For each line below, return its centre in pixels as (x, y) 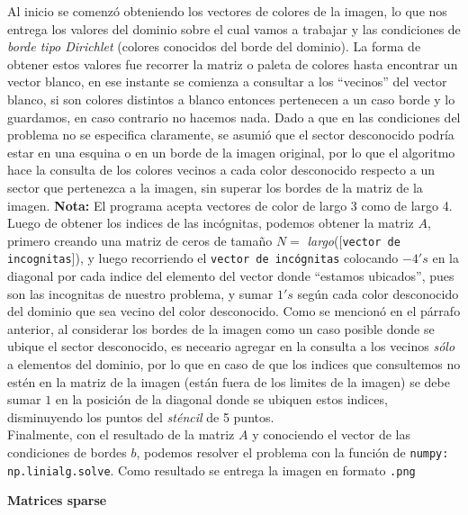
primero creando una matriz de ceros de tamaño (140, 240)
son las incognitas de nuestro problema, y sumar (140, 293)
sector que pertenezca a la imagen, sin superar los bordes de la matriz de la (215, 187)
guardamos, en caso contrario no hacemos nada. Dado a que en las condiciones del (234, 117)
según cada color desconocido (378, 293)
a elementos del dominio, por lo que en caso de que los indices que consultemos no (234, 364)
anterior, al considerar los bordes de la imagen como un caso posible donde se (221, 328)
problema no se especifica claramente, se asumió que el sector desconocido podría (231, 135)
